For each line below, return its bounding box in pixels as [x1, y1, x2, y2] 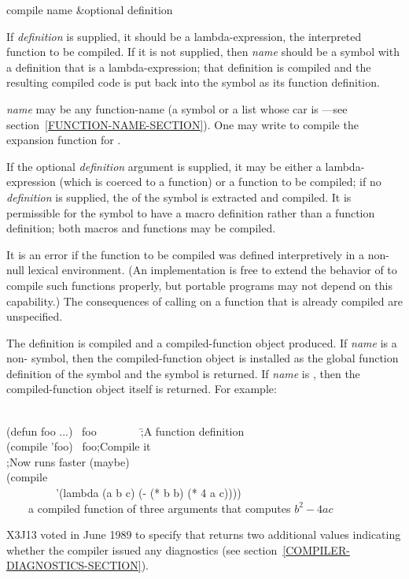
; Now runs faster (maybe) [6, 453, 130, 470]
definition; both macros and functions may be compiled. [6, 220, 276, 236]
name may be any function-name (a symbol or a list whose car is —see [6, 100, 348, 117]
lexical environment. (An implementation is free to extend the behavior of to [28, 262, 397, 278]
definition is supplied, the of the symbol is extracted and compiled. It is [6, 188, 352, 205]
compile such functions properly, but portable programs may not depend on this [6, 277, 392, 293]
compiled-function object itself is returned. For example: [6, 380, 277, 397]
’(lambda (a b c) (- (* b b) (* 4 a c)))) [55, 484, 241, 501]
